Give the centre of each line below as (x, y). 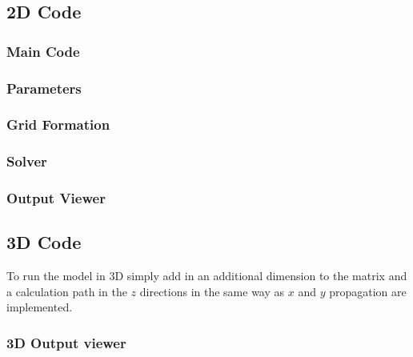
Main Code (43, 51)
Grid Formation (58, 124)
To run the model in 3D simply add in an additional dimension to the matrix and (207, 276)
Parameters (44, 88)
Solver (27, 161)
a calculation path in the (67, 291)
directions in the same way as (212, 291)
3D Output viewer (66, 342)
